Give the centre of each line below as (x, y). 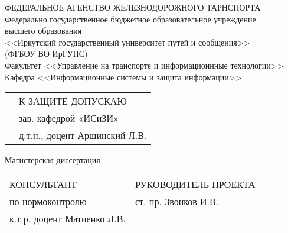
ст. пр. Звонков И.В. (177, 201)
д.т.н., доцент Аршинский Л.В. (83, 135)
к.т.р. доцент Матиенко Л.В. (68, 218)
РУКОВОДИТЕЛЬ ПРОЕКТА (195, 184)
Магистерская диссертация (53, 160)
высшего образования (43, 30)
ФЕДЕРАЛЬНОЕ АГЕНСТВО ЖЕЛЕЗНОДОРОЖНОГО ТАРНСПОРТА (133, 7)
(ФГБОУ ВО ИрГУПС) (46, 54)
